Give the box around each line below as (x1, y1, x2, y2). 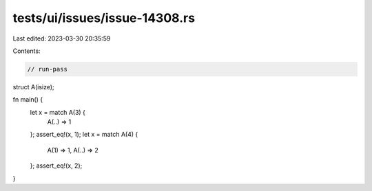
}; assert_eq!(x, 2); (30, 161, 83, 170)
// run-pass (27, 65, 68, 73)
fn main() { (12, 95, 43, 104)
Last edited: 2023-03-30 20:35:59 (12, 34, 111, 43)
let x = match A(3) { (30, 108, 86, 116)
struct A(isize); (12, 82, 54, 91)
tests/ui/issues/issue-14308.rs (12, 10, 196, 25)
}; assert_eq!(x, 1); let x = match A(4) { (30, 131, 138, 139)
